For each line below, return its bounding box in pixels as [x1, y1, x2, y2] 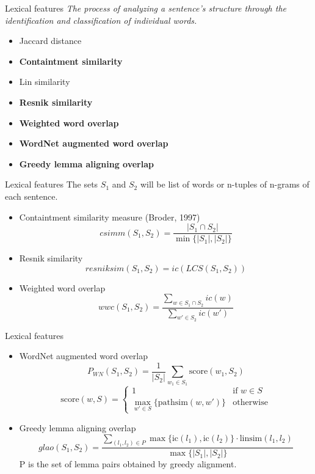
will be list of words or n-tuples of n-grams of [140, 178, 310, 191]
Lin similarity [19, 75, 70, 88]
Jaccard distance [19, 34, 82, 47]
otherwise [233, 398, 268, 407]
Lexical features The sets [5, 178, 98, 191]
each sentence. [5, 189, 58, 202]
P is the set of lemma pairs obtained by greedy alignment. [19, 458, 237, 470]
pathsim [157, 398, 188, 407]
